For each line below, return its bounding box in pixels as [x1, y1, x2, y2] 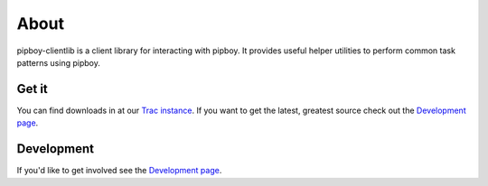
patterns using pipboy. [16, 57, 101, 68]
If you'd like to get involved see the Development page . [16, 165, 222, 176]
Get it [16, 81, 49, 97]
